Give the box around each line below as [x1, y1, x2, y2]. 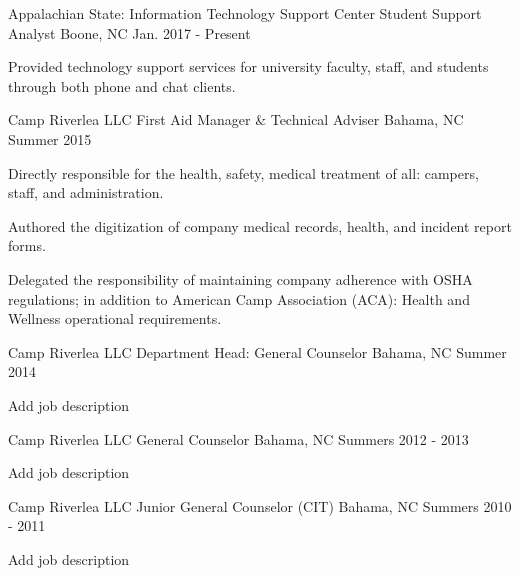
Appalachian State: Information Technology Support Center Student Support [8, 3, 482, 23]
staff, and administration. [8, 182, 164, 203]
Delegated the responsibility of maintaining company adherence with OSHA [8, 268, 473, 289]
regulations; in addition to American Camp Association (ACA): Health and [8, 288, 470, 309]
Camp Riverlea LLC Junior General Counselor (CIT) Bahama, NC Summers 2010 [8, 495, 512, 516]
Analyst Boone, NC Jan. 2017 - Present [8, 22, 251, 43]
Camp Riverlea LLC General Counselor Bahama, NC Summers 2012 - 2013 [8, 428, 469, 449]
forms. [8, 235, 46, 256]
